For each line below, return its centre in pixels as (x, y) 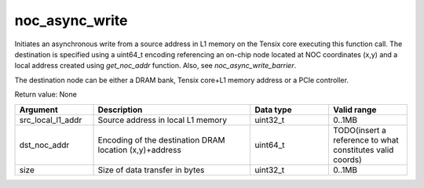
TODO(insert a (359, 130)
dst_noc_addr (44, 145)
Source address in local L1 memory (163, 120)
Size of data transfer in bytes (151, 170)
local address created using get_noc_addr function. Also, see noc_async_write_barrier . (155, 66)
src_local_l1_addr (51, 120)
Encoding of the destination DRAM (161, 139)
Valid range (355, 110)
